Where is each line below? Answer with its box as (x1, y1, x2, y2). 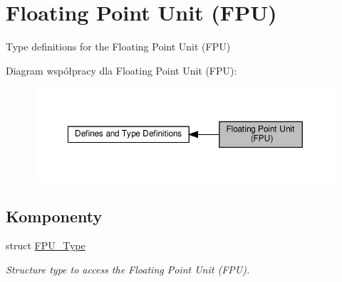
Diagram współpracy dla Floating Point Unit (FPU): (6, 63, 237, 77)
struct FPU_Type (6, 238, 85, 253)
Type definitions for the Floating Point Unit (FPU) (6, 39, 231, 54)
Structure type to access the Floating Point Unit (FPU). (6, 261, 250, 276)
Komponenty (6, 205, 103, 227)
